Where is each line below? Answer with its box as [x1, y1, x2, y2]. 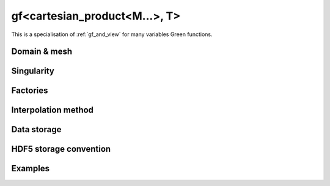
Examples [11, 163, 50, 174]
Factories [11, 86, 48, 96]
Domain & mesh [11, 46, 73, 57]
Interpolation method [11, 105, 94, 116]
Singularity [11, 66, 54, 76]
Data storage [11, 124, 62, 135]
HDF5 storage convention [11, 144, 111, 154]
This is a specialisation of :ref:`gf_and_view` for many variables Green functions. [11, 31, 213, 38]
